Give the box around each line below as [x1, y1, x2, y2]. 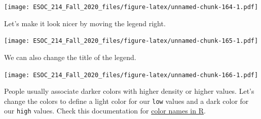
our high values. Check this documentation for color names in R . [4, 105, 206, 116]
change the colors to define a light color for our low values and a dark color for [4, 95, 249, 106]
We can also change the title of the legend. [4, 51, 136, 62]
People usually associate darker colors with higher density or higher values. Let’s [4, 86, 254, 96]
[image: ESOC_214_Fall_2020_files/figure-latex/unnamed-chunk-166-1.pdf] [4, 71, 258, 79]
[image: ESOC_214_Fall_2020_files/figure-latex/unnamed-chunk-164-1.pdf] [4, 4, 258, 11]
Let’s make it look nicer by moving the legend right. [4, 18, 166, 28]
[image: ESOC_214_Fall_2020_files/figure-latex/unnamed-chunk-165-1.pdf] [4, 37, 258, 45]
